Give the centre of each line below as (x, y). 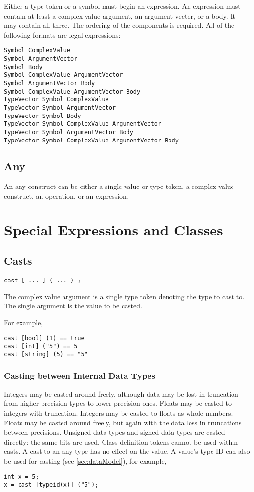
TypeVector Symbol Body (42, 116)
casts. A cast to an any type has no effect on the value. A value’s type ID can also (127, 451)
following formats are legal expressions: (62, 35)
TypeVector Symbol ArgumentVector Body (69, 132)
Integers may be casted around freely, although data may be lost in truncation (121, 393)
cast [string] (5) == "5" (46, 354)
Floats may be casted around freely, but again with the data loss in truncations (123, 422)
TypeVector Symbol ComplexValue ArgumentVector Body (91, 140)
